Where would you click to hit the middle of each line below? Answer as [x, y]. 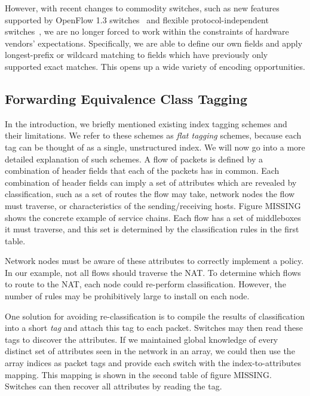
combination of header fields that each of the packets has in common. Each [142, 171]
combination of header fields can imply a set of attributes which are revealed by [151, 182]
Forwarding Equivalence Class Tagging [126, 98]
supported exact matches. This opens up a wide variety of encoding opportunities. [155, 66]
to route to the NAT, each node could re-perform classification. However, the [145, 284]
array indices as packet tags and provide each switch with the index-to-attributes [153, 363]
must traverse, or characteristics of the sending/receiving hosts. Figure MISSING [153, 205]
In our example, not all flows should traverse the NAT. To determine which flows [153, 272]
